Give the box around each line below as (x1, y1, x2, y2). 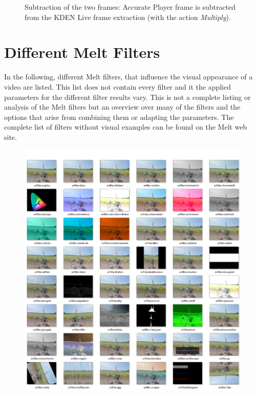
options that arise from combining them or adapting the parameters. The (4, 111, 234, 122)
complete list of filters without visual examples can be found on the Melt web (4, 121, 247, 132)
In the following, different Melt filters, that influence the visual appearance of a (4, 71, 253, 82)
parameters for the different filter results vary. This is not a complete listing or (4, 91, 251, 102)
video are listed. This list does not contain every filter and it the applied (4, 81, 231, 92)
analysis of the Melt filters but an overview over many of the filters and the (4, 101, 241, 112)
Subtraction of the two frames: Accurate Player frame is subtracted (25, 2, 236, 12)
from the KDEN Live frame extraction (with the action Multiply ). (25, 11, 231, 22)
